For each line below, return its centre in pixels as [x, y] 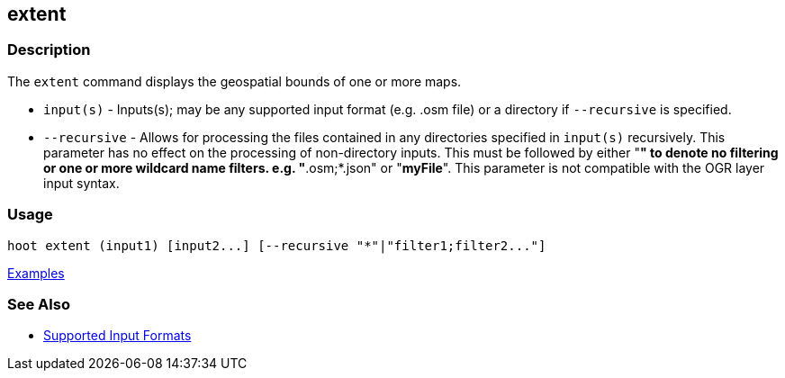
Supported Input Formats [117, 336]
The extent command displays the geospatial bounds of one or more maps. [235, 81]
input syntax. [81, 183]
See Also [39, 304]
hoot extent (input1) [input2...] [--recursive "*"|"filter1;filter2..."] [277, 245]
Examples [36, 273]
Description [49, 50]
